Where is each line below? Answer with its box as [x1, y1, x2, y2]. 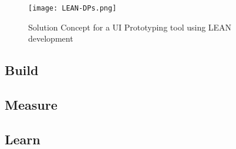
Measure [5, 96, 58, 114]
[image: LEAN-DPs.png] [28, 4, 117, 12]
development [28, 32, 73, 45]
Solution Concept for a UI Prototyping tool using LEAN [28, 21, 232, 33]
